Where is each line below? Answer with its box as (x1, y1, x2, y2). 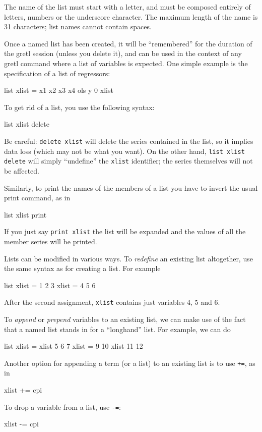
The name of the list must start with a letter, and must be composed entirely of (4, 2, 251, 12)
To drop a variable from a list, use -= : (4, 401, 121, 412)
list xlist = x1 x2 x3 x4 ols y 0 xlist (4, 85, 113, 95)
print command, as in (4, 192, 71, 203)
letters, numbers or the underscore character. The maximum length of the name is (4, 11, 258, 22)
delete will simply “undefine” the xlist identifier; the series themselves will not (4, 155, 253, 166)
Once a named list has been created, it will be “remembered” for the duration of (4, 38, 252, 48)
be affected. (4, 165, 39, 176)
